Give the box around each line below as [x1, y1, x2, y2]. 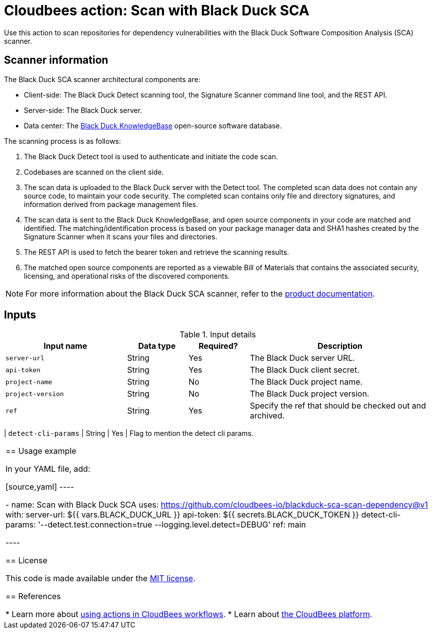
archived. [250, 411, 285, 421]
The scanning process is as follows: [4, 136, 121, 145]
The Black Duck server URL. [250, 353, 355, 363]
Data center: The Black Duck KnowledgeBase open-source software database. [24, 121, 282, 130]
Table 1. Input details [179, 329, 256, 340]
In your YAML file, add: [5, 464, 90, 474]
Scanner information [4, 54, 108, 67]
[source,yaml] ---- [5, 482, 74, 492]
